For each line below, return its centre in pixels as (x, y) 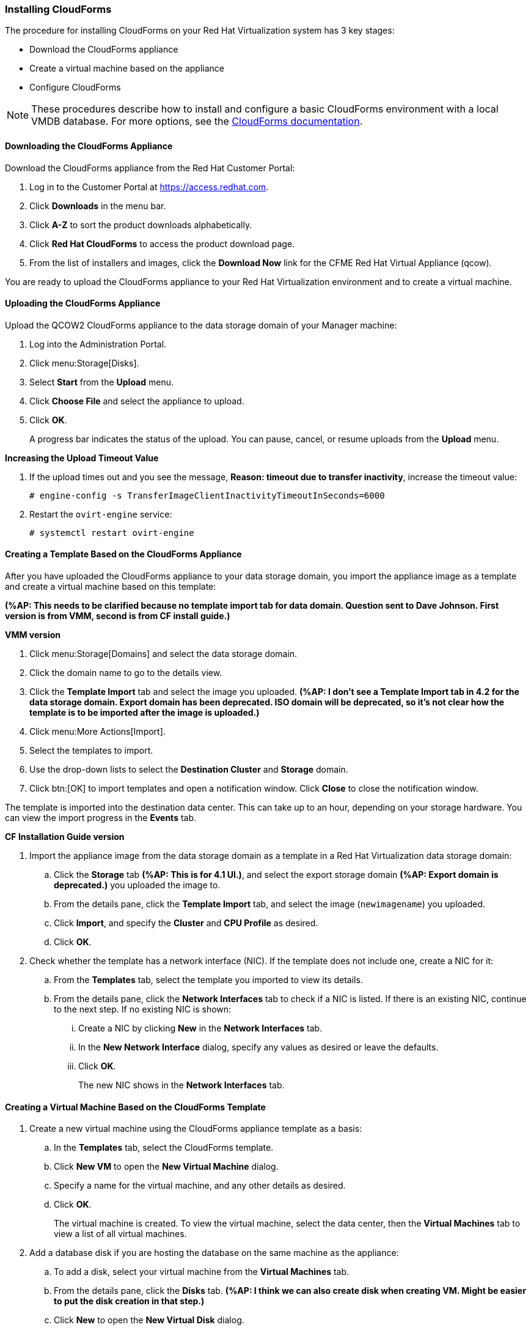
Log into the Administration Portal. (98, 344)
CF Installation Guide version (65, 837)
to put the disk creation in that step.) (129, 1301)
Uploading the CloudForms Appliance (83, 303)
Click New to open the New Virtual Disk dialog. (149, 1320)
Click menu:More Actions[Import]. (97, 732)
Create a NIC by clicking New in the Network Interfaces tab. (200, 1028)
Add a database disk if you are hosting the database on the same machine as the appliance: (214, 1253)
